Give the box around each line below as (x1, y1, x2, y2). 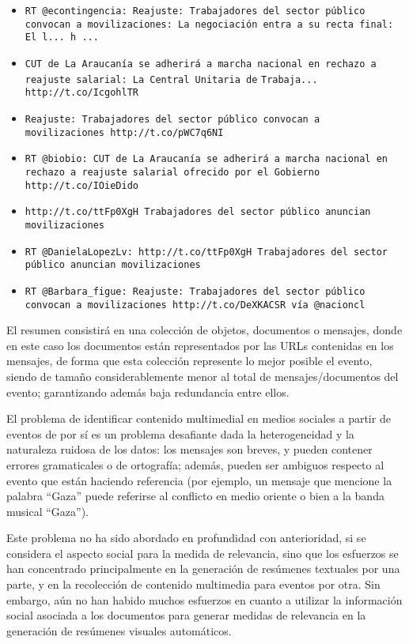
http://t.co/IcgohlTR (25, 87, 138, 99)
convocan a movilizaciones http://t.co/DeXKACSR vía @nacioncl (25, 299, 365, 311)
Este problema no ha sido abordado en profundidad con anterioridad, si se (6, 529, 366, 546)
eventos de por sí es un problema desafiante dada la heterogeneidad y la (6, 425, 354, 442)
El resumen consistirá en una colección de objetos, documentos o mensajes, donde (6, 322, 403, 338)
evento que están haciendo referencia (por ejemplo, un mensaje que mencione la (6, 472, 392, 488)
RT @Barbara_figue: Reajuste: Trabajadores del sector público (25, 285, 365, 297)
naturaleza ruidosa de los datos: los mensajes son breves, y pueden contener (6, 441, 373, 458)
